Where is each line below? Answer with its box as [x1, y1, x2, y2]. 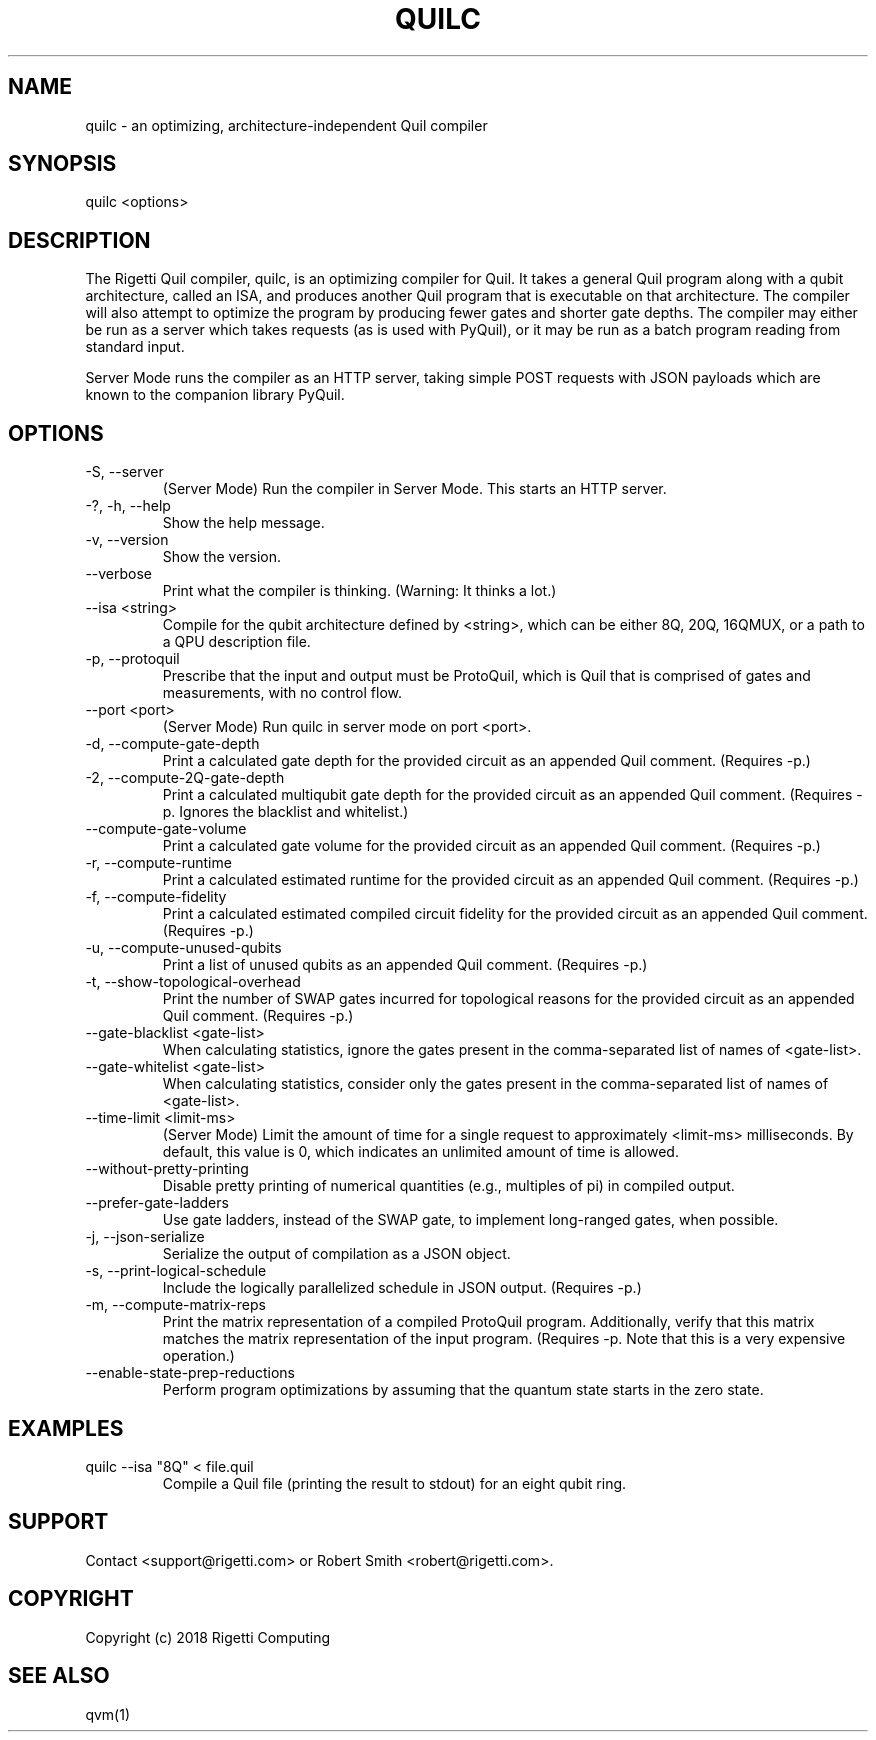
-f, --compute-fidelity [85, 888, 227, 906]
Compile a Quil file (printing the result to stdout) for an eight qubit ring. [162, 1474, 627, 1492]
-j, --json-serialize [85, 1228, 205, 1246]
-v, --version [85, 531, 169, 549]
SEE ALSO [8, 1663, 110, 1689]
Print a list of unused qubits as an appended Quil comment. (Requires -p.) [162, 956, 648, 974]
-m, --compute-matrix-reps [85, 1296, 266, 1314]
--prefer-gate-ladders [85, 1194, 229, 1212]
